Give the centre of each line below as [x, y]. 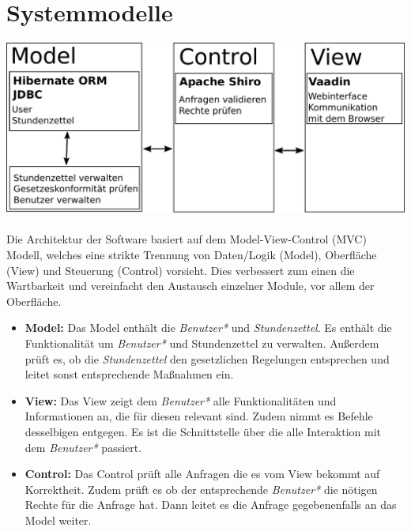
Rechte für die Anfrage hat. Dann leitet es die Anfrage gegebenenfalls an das [211, 505]
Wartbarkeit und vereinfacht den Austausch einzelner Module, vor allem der [190, 286]
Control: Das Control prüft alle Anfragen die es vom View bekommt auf [202, 474]
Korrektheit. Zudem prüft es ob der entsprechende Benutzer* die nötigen [201, 489]
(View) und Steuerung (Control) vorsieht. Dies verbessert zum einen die [181, 270]
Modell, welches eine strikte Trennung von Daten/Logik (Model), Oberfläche [192, 254]
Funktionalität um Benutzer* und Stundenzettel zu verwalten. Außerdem [202, 343]
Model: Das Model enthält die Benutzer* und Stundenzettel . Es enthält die [208, 328]
